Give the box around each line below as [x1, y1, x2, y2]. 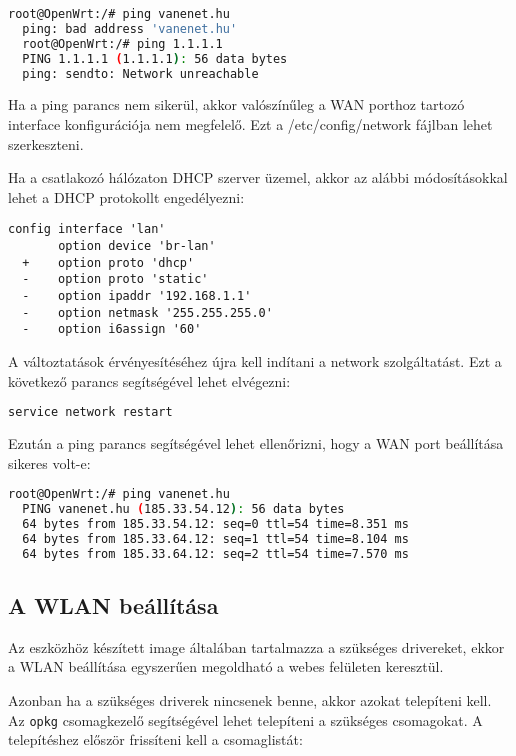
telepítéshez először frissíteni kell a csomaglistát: [8, 729, 303, 750]
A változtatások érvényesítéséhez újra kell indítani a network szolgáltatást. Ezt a [8, 350, 502, 371]
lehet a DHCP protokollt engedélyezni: [8, 186, 245, 207]
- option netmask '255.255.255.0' [22, 305, 273, 320]
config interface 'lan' [8, 222, 166, 237]
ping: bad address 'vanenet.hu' [22, 21, 238, 36]
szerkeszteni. [8, 133, 84, 154]
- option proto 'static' [22, 272, 209, 287]
